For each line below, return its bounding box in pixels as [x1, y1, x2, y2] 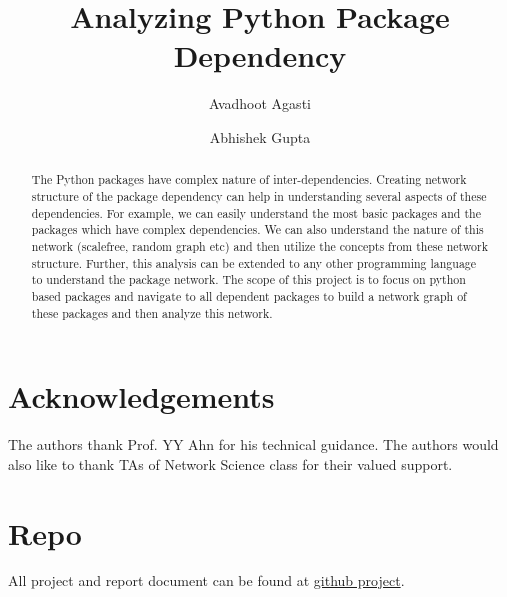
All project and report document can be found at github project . [8, 570, 405, 591]
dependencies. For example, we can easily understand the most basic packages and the [31, 204, 481, 221]
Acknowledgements [8, 376, 275, 417]
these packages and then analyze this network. [31, 304, 273, 321]
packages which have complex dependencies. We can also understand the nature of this [31, 221, 484, 238]
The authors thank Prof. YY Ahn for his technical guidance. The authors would [8, 434, 499, 455]
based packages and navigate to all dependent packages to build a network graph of [31, 287, 467, 304]
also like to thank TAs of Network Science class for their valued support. [8, 453, 453, 474]
